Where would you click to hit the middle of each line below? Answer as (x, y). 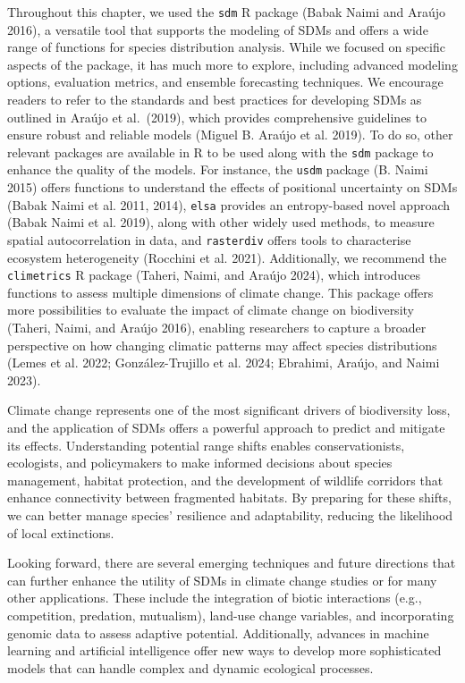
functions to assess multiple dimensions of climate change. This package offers (220, 292)
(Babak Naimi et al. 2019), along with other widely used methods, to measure (221, 222)
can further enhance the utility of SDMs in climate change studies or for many (222, 580)
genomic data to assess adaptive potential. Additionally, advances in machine (218, 632)
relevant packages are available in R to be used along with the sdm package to (220, 152)
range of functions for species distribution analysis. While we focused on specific (226, 47)
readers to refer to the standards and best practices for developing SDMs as (215, 100)
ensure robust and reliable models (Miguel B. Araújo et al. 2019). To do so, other (230, 135)
